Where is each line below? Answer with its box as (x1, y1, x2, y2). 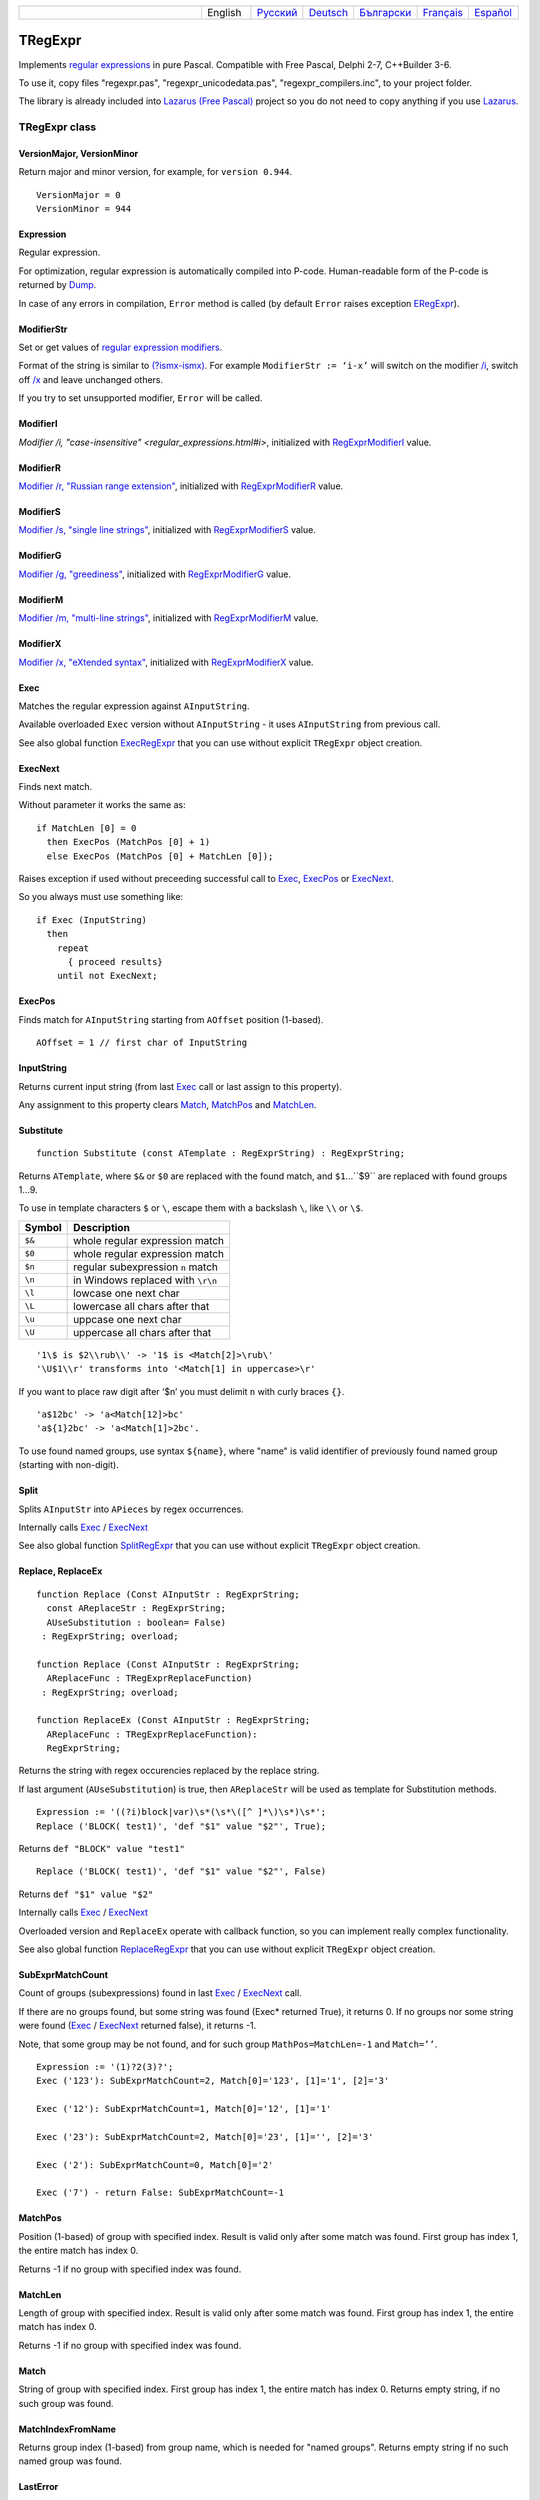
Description (73, 1220, 130, 1234)
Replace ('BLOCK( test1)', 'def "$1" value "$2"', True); (36, 1820, 327, 1832)
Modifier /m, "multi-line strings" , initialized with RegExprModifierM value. (18, 612, 319, 624)
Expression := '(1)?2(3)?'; (36, 2061, 174, 2072)
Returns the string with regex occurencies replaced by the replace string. (18, 1765, 320, 1777)
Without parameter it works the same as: (18, 799, 187, 811)
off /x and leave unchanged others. (18, 373, 164, 385)
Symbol (24, 1220, 62, 1234)
